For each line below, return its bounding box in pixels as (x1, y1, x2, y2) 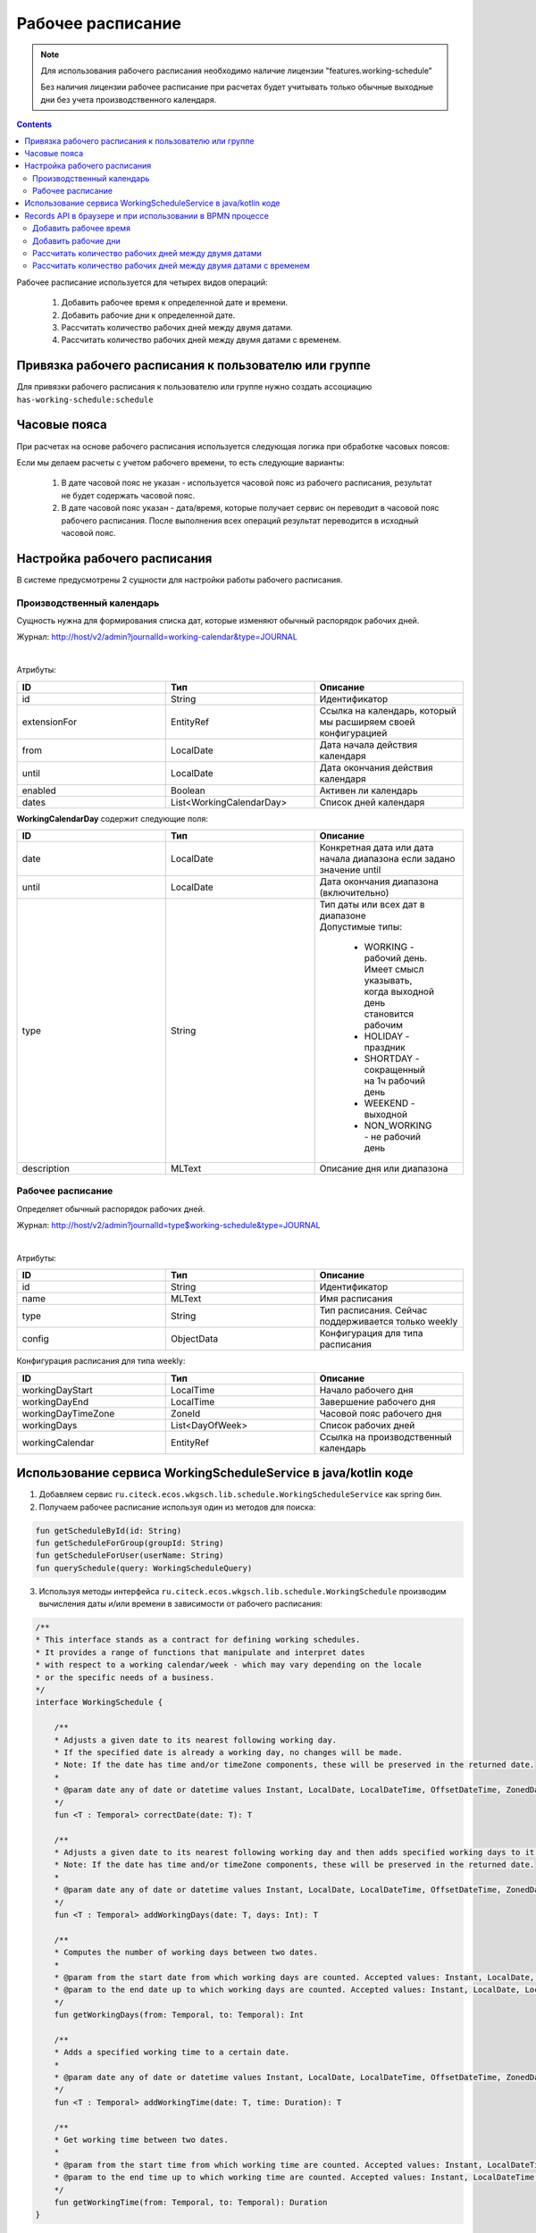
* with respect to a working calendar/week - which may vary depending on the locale (35, 1660, 422, 1670)
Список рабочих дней (319, 1418, 415, 1431)
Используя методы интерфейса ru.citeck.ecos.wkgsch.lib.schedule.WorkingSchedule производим (38, 1585, 447, 1596)
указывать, (364, 974, 413, 986)
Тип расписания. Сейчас (319, 1304, 428, 1317)
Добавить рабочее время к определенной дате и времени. (61, 297, 289, 308)
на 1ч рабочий (364, 1075, 426, 1087)
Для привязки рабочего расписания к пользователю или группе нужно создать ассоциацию (16, 381, 373, 392)
